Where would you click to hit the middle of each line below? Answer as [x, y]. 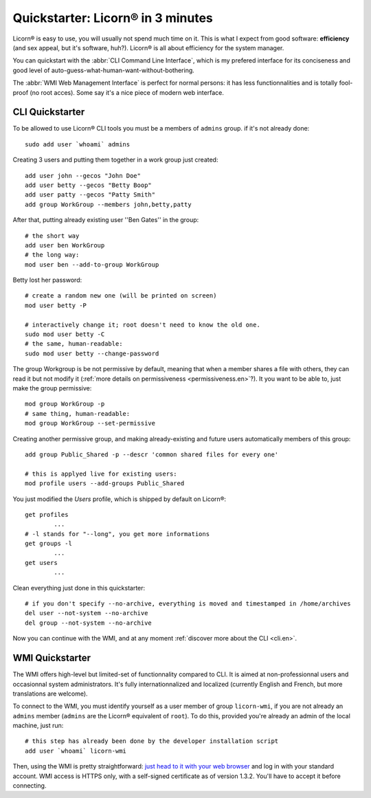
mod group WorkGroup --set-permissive [90, 423]
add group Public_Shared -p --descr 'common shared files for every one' [152, 454]
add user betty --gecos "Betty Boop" [89, 185]
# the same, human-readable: [74, 344]
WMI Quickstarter [52, 658]
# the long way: [52, 255]
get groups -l [48, 544]
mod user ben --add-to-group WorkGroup [92, 264]
